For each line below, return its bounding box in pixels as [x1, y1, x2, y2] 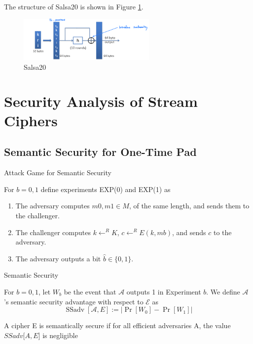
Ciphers [4, 110, 58, 130]
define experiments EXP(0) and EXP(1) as [40, 184, 171, 194]
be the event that [64, 286, 116, 296]
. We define [206, 286, 240, 296]
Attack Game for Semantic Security [4, 167, 111, 178]
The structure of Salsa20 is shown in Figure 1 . [4, 1, 144, 11]
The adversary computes [15, 200, 90, 211]
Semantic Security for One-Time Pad [4, 144, 197, 159]
